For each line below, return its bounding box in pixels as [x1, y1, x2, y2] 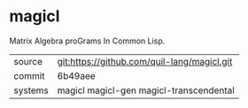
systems [13, 84, 49, 96]
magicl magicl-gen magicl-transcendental [57, 84, 235, 96]
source [13, 55, 43, 67]
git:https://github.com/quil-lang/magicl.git [57, 55, 233, 67]
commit [13, 69, 45, 81]
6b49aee [57, 69, 96, 81]
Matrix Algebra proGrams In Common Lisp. [9, 35, 166, 46]
